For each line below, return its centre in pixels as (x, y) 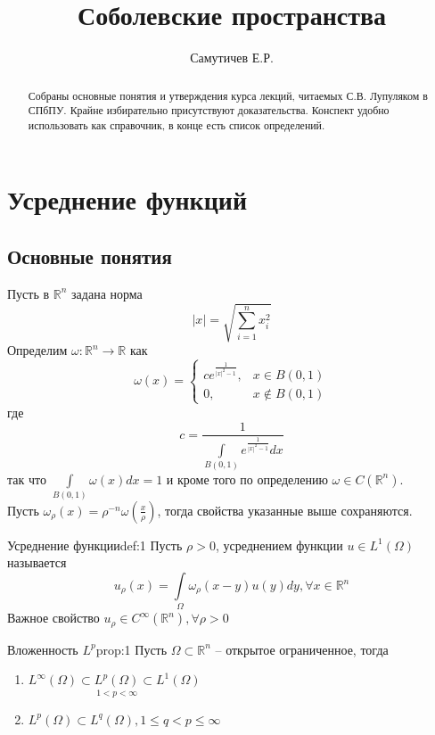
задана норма (107, 293)
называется (37, 562)
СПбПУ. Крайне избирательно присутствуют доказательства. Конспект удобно (209, 110)
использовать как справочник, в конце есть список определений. (176, 124)
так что (27, 479)
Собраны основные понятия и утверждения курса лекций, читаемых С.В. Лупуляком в (228, 95)
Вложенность (43, 649)
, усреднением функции (279, 545)
